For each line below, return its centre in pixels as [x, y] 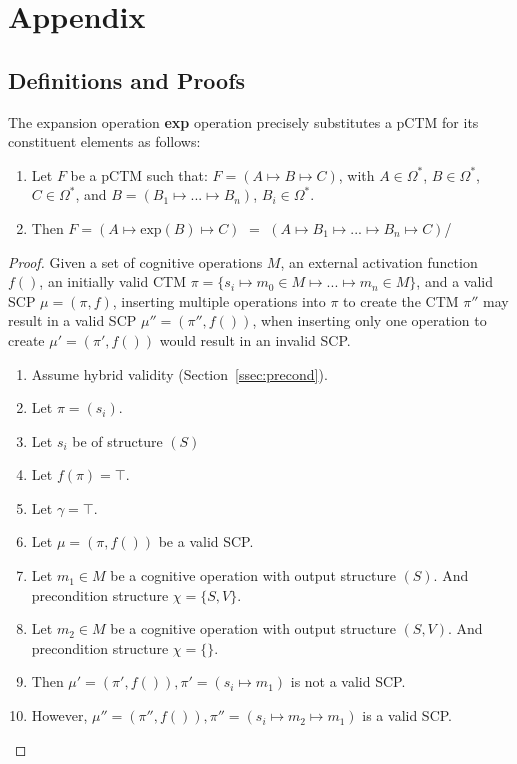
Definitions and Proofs [127, 79]
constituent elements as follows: [104, 141]
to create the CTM [401, 300]
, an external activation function [379, 261]
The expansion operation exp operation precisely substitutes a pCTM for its [243, 121]
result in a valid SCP [72, 320]
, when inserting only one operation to [369, 320]
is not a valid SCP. [348, 681]
